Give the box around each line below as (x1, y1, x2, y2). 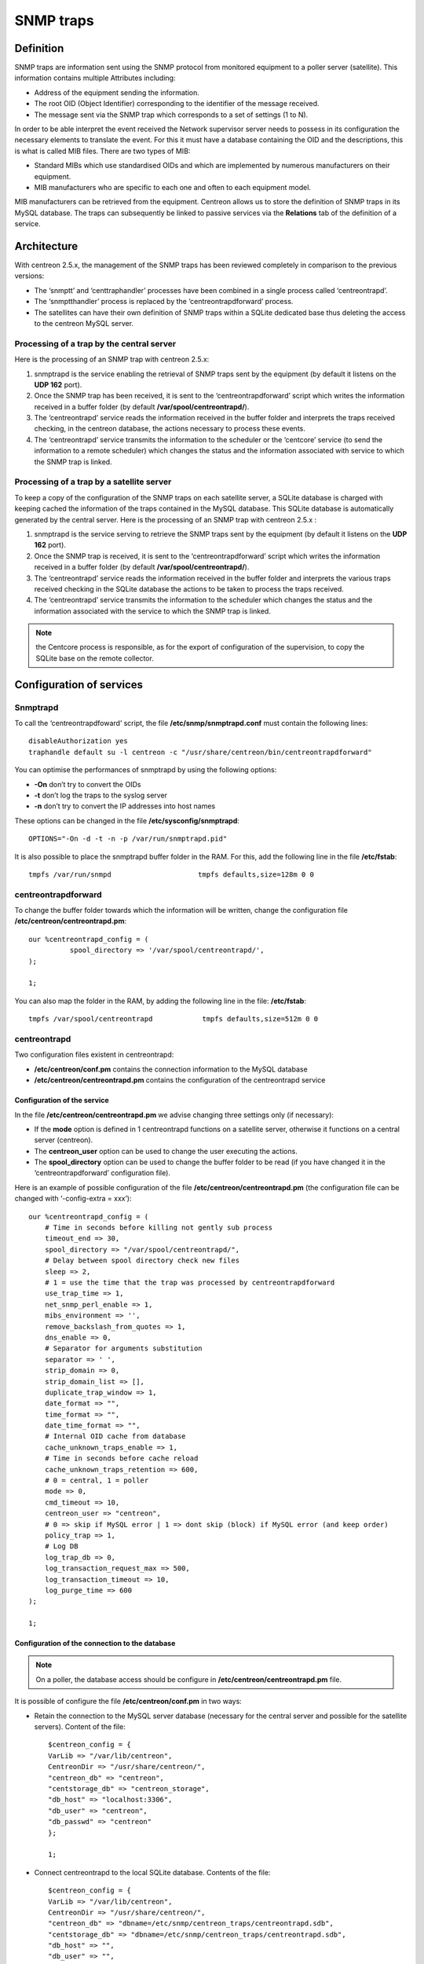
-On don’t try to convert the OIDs (34, 779, 141, 789)
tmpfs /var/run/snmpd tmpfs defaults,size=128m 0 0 (28, 870, 314, 879)
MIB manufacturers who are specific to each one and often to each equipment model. (34, 182, 312, 192)
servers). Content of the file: (34, 1722, 126, 1731)
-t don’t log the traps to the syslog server (34, 790, 168, 800)
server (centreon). (34, 1135, 93, 1145)
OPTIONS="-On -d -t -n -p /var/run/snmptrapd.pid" (28, 834, 228, 844)
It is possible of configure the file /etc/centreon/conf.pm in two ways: (14, 1697, 243, 1706)
